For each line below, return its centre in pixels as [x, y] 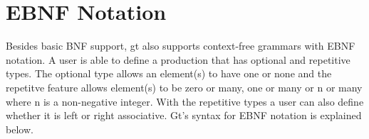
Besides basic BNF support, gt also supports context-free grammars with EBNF [181, 46]
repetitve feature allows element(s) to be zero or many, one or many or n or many [184, 87]
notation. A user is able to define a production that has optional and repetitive [178, 59]
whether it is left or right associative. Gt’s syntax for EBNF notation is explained [184, 115]
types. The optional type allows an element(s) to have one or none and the [169, 73]
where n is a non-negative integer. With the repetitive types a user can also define [185, 101]
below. [20, 129]
